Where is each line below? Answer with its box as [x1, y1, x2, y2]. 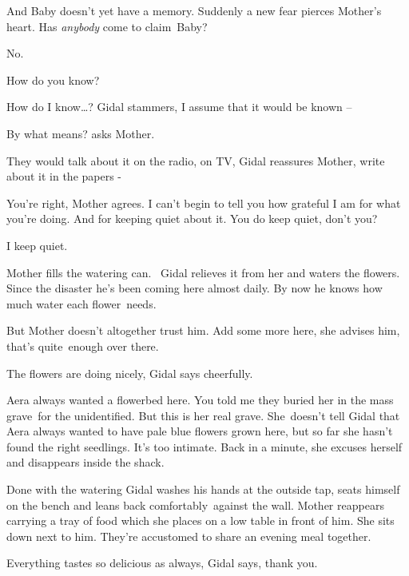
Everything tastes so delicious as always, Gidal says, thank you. [6, 554, 318, 571]
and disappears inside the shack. [6, 454, 165, 471]
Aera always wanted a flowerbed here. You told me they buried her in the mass [6, 391, 394, 408]
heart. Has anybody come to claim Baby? [6, 18, 208, 34]
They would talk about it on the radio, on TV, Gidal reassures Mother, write [6, 152, 385, 169]
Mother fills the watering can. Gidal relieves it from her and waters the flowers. [6, 264, 400, 280]
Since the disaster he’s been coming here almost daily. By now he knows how [6, 280, 383, 296]
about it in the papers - [6, 168, 122, 185]
